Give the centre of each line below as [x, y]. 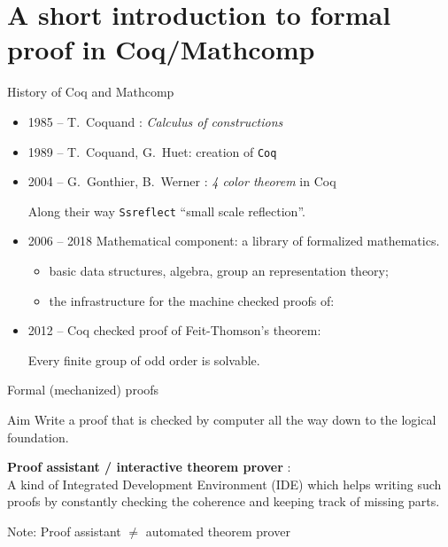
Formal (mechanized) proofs [83, 390]
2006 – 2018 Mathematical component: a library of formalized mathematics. [234, 241]
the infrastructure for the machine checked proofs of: [192, 300]
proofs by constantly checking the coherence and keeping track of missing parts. [224, 501]
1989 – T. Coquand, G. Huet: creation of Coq [152, 151]
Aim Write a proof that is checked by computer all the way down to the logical [222, 419]
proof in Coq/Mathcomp [161, 49]
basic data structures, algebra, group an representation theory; [219, 270]
